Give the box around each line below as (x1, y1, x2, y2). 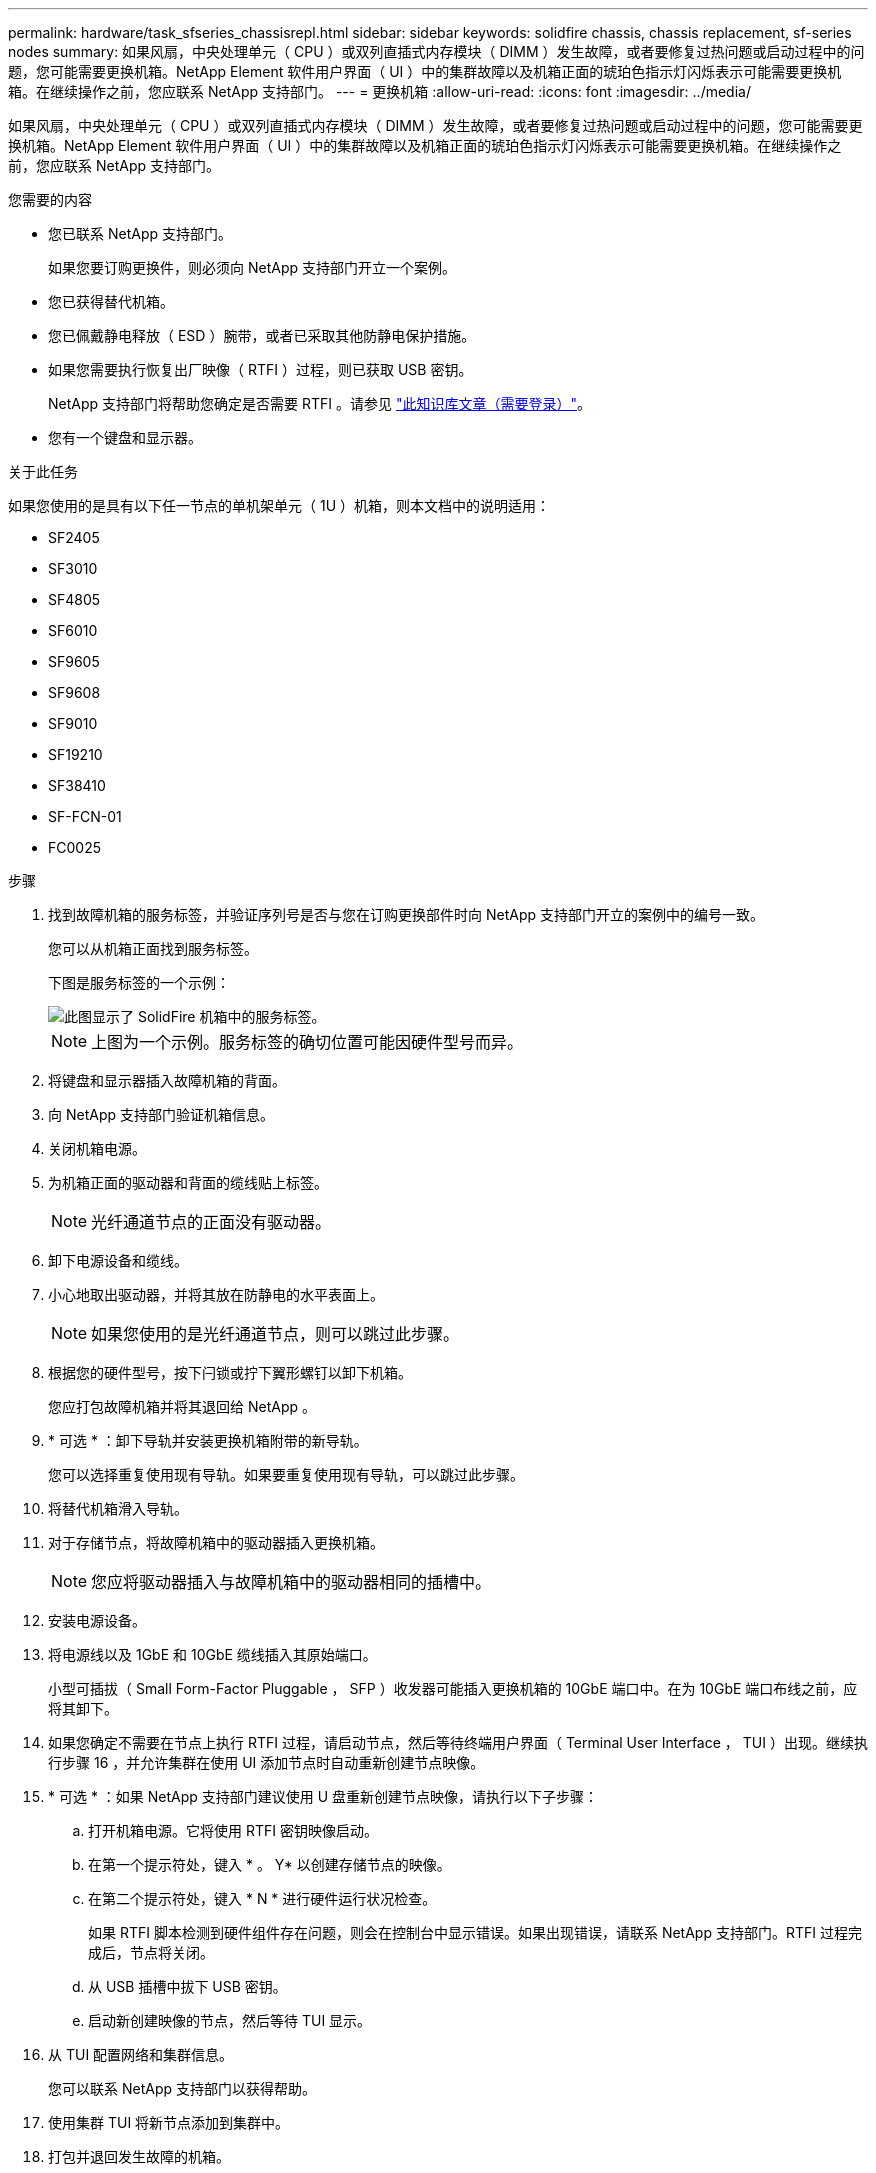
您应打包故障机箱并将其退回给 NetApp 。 (48, 1398, 316, 1415)
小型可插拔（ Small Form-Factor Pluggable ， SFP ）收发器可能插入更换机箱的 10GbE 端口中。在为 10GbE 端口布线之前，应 (48, 1680, 858, 1697)
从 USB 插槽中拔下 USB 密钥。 (88, 1978, 287, 1995)
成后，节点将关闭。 (88, 1944, 214, 1961)
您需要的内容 (8, 191, 92, 208)
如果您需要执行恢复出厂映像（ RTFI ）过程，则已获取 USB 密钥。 (48, 361, 473, 378)
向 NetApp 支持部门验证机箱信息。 (48, 1106, 274, 1123)
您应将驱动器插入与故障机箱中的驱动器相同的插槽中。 (91, 1572, 492, 1592)
